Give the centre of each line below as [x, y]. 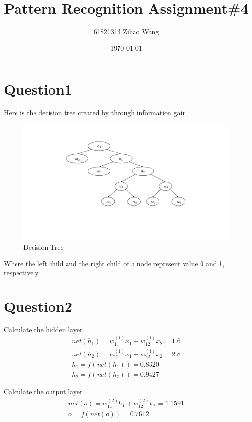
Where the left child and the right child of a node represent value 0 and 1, [114, 263]
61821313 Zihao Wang [126, 31]
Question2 [38, 306]
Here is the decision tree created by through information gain [95, 112]
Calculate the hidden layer [43, 329]
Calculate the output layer [43, 392]
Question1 [38, 89]
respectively [21, 273]
